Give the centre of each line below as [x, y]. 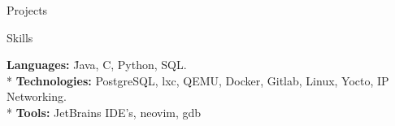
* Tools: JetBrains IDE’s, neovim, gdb [104, 112]
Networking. [37, 96]
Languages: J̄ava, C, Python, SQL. [97, 65]
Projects [27, 10]
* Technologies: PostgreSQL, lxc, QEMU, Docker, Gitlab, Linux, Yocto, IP [198, 80]
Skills [20, 37]
